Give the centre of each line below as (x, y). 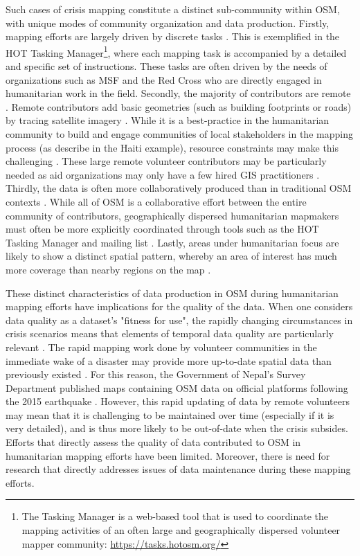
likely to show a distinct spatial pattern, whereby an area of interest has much (171, 256)
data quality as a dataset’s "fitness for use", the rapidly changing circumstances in (179, 320)
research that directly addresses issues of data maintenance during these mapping (178, 469)
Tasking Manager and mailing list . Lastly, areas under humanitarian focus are (172, 242)
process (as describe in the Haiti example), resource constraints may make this (172, 147)
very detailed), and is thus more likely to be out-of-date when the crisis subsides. (177, 428)
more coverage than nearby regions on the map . (108, 269)
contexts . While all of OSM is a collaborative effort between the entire (156, 201)
